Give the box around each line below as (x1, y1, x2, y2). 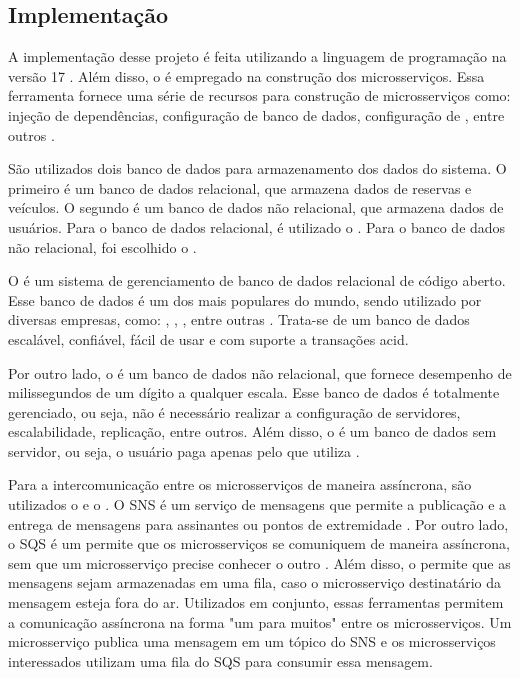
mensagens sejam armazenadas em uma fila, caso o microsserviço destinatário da (8, 572, 502, 593)
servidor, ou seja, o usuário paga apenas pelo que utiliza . (8, 440, 360, 461)
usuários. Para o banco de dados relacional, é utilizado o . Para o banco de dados (8, 216, 506, 237)
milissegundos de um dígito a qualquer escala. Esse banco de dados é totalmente (8, 382, 500, 403)
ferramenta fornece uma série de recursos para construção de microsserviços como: (8, 85, 511, 106)
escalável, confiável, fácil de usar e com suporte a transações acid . (8, 328, 409, 349)
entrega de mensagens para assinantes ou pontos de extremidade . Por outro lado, (8, 513, 509, 534)
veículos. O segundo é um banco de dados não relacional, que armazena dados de (8, 197, 504, 218)
